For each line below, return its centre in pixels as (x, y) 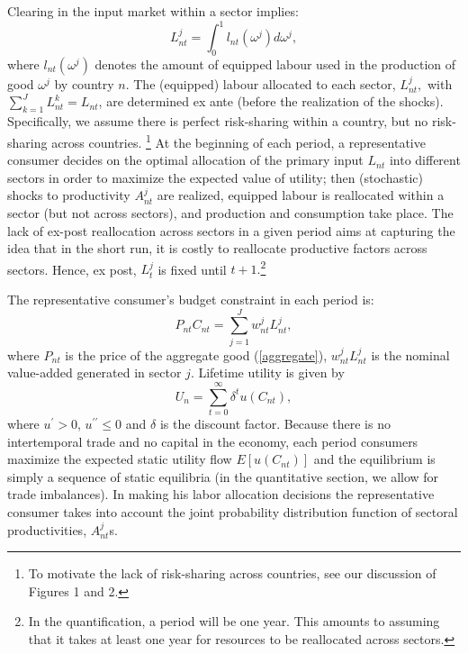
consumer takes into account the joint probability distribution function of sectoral (233, 511)
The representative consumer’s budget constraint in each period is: (191, 299)
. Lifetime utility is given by (267, 372)
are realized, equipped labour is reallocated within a (301, 195)
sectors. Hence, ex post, (72, 269)
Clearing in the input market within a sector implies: (153, 11)
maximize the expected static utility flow (120, 459)
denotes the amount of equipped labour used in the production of (275, 64)
